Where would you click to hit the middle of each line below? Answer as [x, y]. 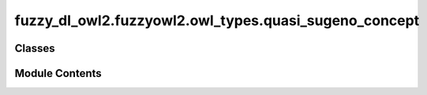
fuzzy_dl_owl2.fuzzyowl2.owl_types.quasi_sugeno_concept [217, 20]
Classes [35, 48]
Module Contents [58, 73]
